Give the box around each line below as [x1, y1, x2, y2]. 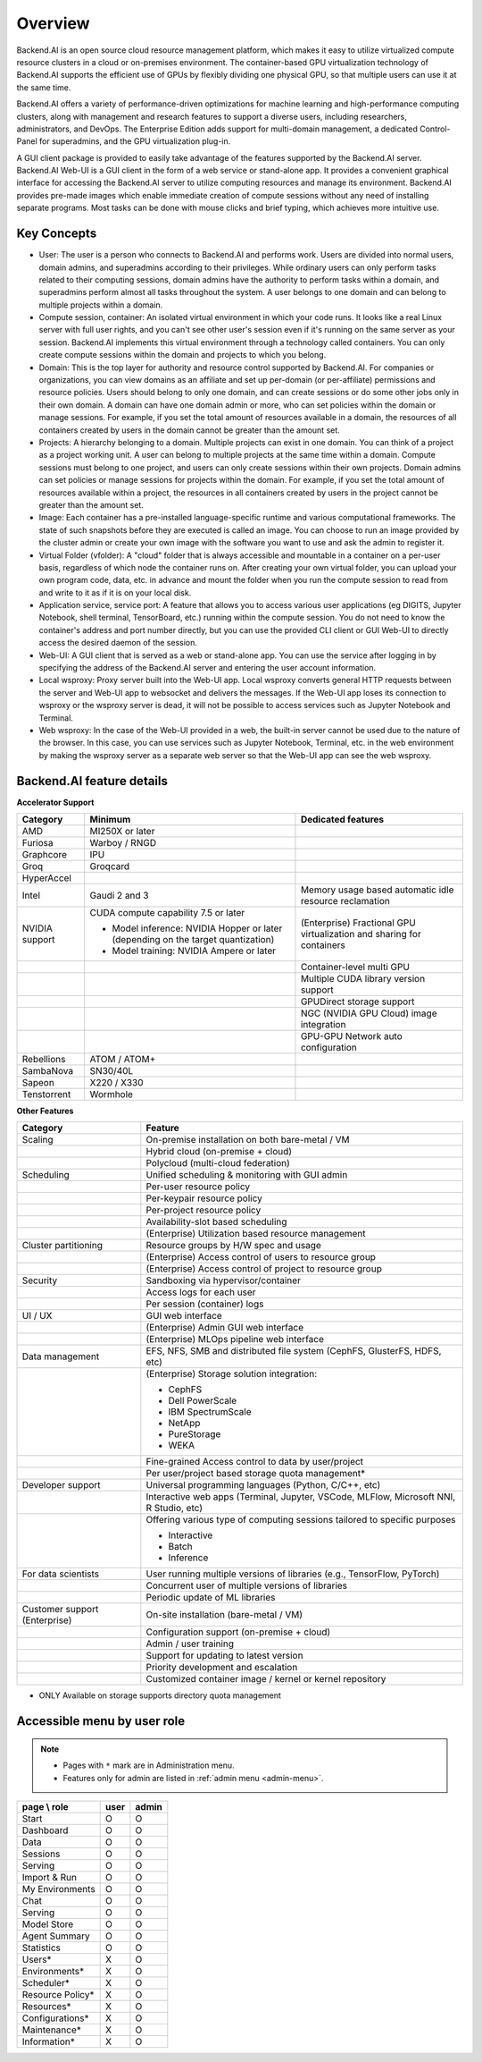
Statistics [21, 1941, 62, 1954]
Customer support [21, 1603, 99, 1616]
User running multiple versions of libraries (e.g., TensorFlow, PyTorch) [145, 1568, 440, 1580]
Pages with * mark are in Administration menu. [62, 1760, 235, 1770]
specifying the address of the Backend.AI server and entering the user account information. [38, 663, 377, 673]
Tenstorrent [21, 1088, 71, 1101]
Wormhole [89, 1088, 134, 1101]
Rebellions [21, 1053, 66, 1066]
